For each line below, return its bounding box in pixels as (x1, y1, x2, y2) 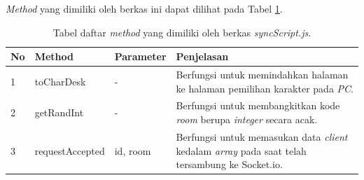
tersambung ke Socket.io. (176, 157, 283, 172)
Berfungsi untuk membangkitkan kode (176, 98, 340, 113)
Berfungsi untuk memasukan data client (176, 129, 348, 144)
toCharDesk (34, 74, 86, 88)
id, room (114, 143, 151, 158)
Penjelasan (176, 49, 229, 64)
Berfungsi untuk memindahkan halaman (176, 67, 349, 82)
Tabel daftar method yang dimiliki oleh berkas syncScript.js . (52, 25, 311, 39)
